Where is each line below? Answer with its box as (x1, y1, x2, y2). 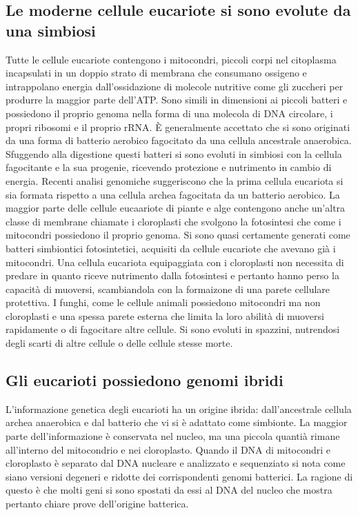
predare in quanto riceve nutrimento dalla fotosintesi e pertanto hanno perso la (6, 268, 339, 283)
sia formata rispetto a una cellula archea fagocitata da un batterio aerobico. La (6, 187, 340, 201)
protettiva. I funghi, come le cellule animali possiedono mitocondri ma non (6, 295, 321, 310)
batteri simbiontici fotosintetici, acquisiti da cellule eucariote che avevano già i (6, 241, 336, 255)
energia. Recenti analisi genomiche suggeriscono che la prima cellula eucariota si (6, 173, 344, 188)
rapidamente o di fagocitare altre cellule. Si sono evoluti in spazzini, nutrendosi (6, 322, 340, 336)
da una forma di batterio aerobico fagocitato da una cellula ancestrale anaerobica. (6, 133, 352, 148)
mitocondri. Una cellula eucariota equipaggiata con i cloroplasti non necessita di (6, 254, 344, 269)
